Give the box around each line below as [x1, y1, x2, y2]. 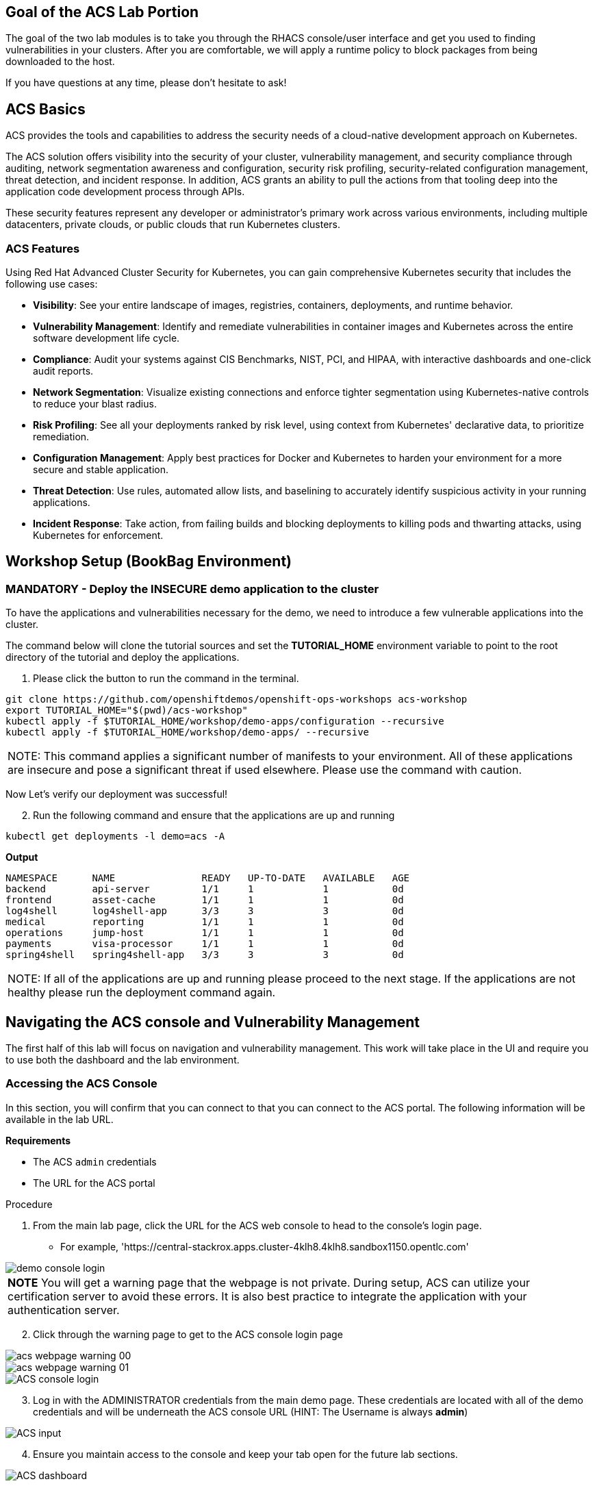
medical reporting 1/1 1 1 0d [5, 916, 404, 928]
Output [5, 851, 38, 864]
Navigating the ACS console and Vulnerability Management [5, 1013, 420, 1031]
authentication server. [8, 1302, 120, 1317]
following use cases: [5, 278, 98, 290]
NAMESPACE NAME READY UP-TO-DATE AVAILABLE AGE [5, 872, 410, 884]
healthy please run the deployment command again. [8, 985, 276, 1000]
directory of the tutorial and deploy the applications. [5, 651, 240, 664]
